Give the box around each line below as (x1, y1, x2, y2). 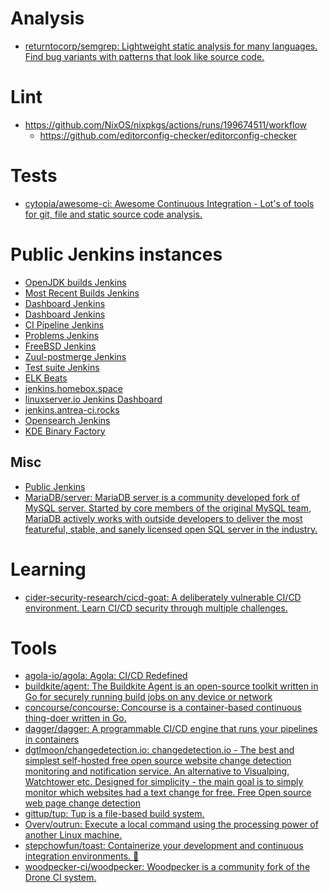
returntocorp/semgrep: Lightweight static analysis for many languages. (24, 40, 318, 52)
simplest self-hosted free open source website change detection (24, 755, 292, 767)
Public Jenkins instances (10, 243, 223, 266)
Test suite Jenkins (24, 361, 100, 373)
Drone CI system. (24, 872, 97, 884)
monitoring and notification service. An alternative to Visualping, (24, 765, 290, 777)
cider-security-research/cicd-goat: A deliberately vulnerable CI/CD (24, 591, 302, 603)
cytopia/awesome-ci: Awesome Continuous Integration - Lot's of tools (24, 197, 315, 209)
